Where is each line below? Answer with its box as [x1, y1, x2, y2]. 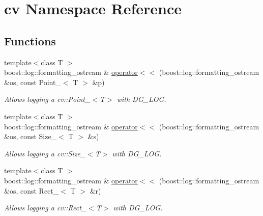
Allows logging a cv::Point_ [4, 94, 91, 104]
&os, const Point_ [4, 76, 61, 87]
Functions [4, 33, 56, 48]
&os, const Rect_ [4, 185, 59, 196]
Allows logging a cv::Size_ [4, 148, 86, 158]
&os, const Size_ [4, 131, 57, 142]
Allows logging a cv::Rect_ [4, 202, 87, 213]
